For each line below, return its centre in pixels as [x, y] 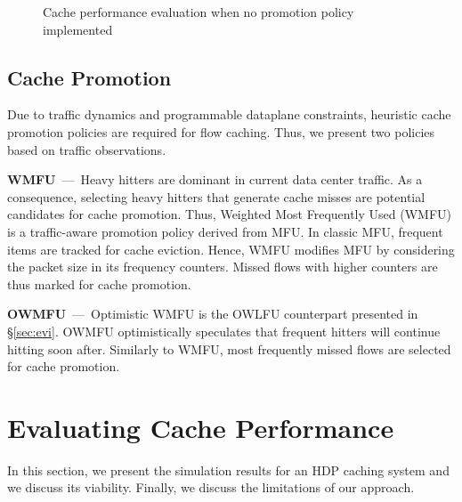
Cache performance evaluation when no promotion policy [199, 12]
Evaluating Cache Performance [201, 427]
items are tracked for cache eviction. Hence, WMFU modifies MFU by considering [231, 249]
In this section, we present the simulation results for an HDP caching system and [228, 470]
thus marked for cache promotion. [99, 283]
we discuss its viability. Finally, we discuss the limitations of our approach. [211, 487]
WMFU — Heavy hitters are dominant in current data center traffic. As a [215, 179]
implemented [78, 29]
